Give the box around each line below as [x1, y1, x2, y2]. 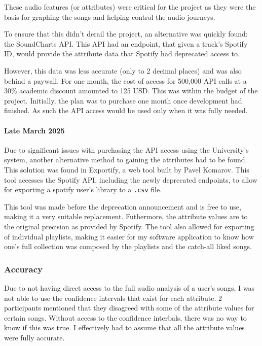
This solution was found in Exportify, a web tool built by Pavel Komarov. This [4, 164, 249, 175]
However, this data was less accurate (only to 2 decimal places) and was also [4, 65, 242, 76]
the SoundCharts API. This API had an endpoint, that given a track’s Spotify [4, 38, 248, 49]
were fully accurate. [4, 332, 65, 342]
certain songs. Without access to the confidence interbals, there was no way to [4, 312, 247, 323]
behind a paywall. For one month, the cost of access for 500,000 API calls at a [4, 75, 247, 86]
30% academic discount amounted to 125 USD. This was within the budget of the [4, 85, 258, 96]
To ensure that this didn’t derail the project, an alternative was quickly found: [4, 28, 248, 39]
